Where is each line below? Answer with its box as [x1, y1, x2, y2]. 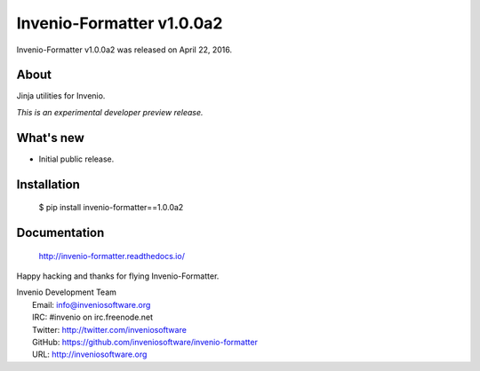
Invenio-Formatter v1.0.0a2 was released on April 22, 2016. [16, 44, 233, 55]
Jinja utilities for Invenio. [16, 91, 106, 101]
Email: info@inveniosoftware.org [32, 299, 151, 310]
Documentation [16, 225, 105, 240]
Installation [16, 177, 80, 192]
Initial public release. [38, 154, 115, 164]
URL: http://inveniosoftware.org [32, 349, 148, 359]
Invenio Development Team [16, 287, 117, 297]
